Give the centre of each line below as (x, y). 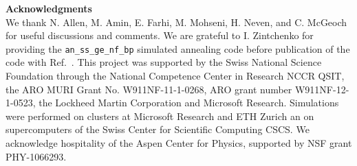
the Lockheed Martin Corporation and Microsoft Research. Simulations (189, 103)
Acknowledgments (49, 8)
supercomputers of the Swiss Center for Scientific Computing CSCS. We (158, 129)
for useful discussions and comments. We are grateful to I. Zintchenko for (160, 35)
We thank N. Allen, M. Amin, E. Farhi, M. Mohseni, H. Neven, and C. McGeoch (176, 22)
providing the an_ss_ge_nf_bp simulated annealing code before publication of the (178, 48)
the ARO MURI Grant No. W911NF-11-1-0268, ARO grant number (149, 89)
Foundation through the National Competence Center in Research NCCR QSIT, (175, 76)
